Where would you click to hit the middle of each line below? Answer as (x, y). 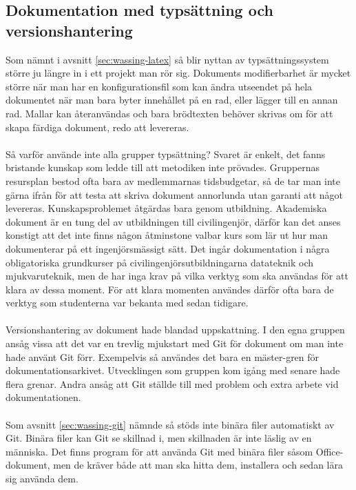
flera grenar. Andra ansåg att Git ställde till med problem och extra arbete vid (172, 383)
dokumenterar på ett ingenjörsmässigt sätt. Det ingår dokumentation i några (168, 248)
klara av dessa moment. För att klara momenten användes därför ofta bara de (170, 289)
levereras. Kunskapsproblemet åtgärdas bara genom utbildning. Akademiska (166, 208)
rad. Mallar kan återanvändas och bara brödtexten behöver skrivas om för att (169, 113)
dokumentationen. (43, 397)
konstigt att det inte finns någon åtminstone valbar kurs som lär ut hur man (167, 235)
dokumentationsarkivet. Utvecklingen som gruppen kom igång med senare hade (173, 370)
